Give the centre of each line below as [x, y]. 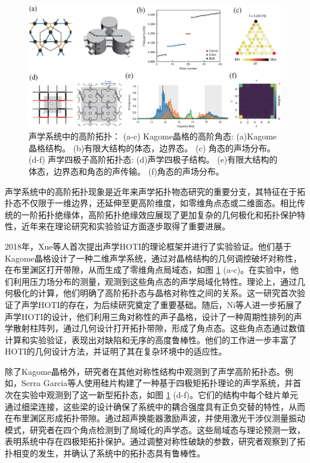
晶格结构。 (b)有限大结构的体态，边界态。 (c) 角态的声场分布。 [152, 147]
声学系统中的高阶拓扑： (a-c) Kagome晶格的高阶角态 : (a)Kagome [153, 136]
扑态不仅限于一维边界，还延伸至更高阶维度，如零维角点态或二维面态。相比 [151, 203]
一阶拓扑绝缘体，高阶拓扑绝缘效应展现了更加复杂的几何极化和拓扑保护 [159, 214]
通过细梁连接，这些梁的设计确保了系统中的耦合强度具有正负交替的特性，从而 [155, 406]
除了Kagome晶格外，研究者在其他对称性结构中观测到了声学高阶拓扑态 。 [145, 371]
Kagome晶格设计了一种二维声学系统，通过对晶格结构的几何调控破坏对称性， [153, 258]
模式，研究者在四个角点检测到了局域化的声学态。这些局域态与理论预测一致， [155, 429]
